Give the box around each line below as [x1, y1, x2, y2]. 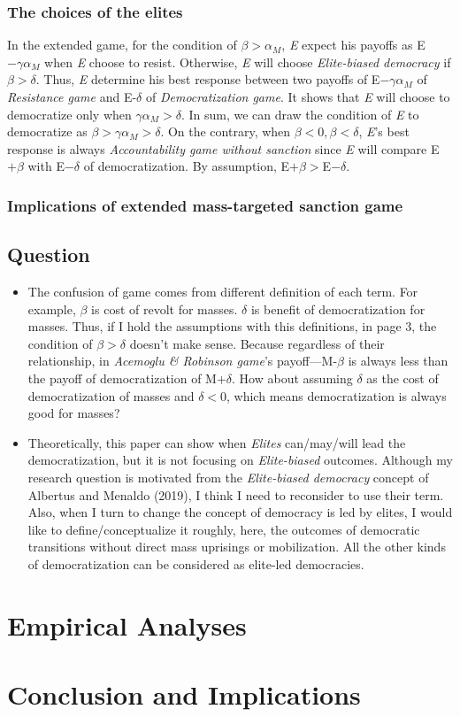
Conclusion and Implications [7, 676, 361, 713]
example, [27, 299, 76, 318]
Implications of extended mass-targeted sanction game [7, 194, 403, 216]
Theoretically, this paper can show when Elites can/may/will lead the [27, 433, 406, 451]
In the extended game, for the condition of [7, 35, 237, 54]
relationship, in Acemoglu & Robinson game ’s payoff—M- [27, 351, 338, 370]
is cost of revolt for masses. [91, 299, 238, 318]
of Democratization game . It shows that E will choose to [145, 88, 450, 105]
